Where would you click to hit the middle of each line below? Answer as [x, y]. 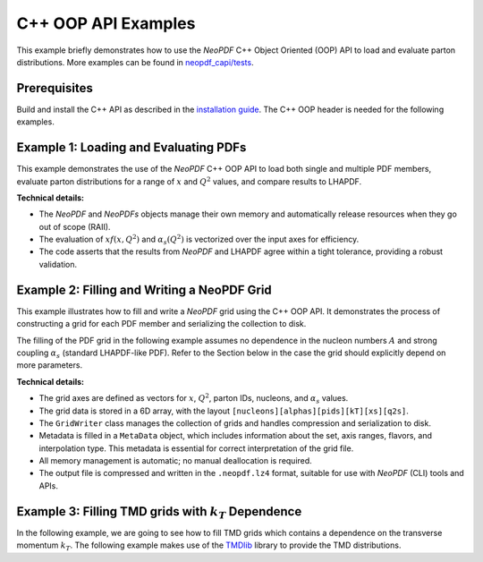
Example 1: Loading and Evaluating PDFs [131, 148]
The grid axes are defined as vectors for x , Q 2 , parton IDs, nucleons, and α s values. [194, 399]
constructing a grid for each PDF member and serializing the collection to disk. [161, 324]
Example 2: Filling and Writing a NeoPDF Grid [144, 290]
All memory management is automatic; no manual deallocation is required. [175, 461]
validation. [58, 264]
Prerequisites [55, 88]
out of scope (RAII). [75, 226]
